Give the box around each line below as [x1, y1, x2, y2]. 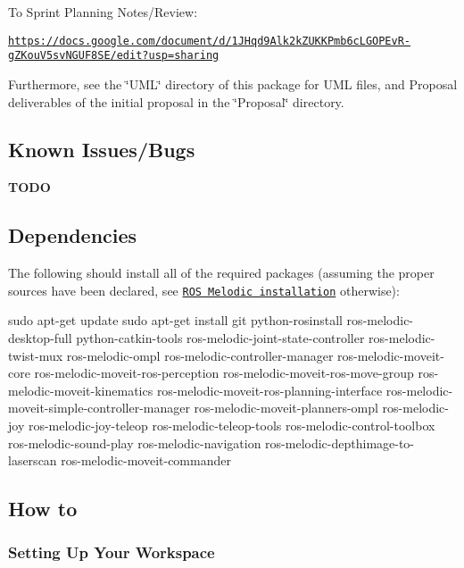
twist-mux [8, 346, 63, 364]
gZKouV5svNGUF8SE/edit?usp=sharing [8, 49, 220, 63]
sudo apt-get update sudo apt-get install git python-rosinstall [8, 311, 343, 330]
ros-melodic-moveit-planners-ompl [194, 398, 378, 417]
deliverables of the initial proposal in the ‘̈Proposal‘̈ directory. [8, 92, 344, 111]
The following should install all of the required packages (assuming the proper [8, 263, 435, 282]
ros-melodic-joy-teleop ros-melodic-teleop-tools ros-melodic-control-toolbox [28, 415, 435, 434]
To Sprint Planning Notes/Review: [8, 3, 198, 21]
